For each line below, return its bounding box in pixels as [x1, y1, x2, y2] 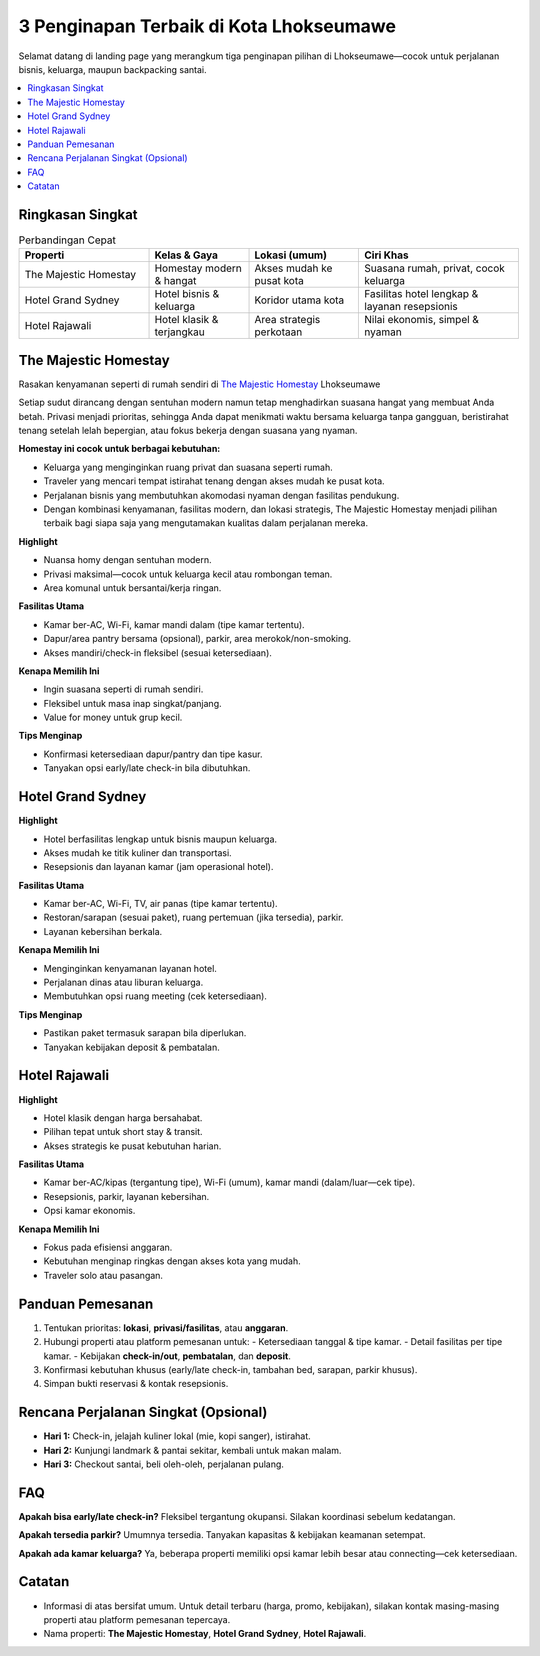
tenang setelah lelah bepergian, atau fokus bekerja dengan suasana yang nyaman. [18, 425, 358, 437]
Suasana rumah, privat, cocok [364, 261, 505, 275]
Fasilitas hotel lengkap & [364, 287, 479, 301]
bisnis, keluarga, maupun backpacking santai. [18, 63, 207, 75]
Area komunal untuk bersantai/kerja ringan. [43, 581, 222, 594]
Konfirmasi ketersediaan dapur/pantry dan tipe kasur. [43, 748, 264, 760]
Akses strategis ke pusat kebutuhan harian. [43, 1140, 222, 1152]
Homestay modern [154, 261, 242, 275]
